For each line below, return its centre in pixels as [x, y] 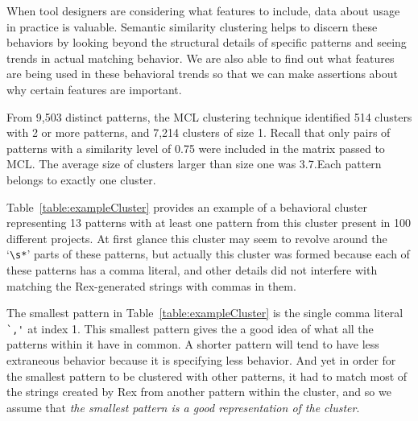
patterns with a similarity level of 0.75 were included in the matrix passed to [196, 148]
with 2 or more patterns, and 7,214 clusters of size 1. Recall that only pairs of [199, 132]
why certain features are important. [94, 89]
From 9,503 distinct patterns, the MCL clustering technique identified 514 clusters [209, 116]
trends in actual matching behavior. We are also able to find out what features [201, 58]
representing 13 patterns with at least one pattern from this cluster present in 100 [209, 223]
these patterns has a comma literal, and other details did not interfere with [192, 269]
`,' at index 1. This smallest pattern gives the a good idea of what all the [190, 328]
